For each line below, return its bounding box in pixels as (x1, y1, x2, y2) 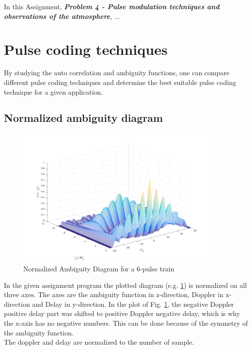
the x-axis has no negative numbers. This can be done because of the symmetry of (4, 318, 248, 328)
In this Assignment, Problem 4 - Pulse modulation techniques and (4, 1, 220, 11)
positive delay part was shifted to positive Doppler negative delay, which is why (4, 308, 240, 318)
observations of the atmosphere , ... (4, 11, 120, 21)
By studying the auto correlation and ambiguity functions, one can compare (4, 67, 230, 78)
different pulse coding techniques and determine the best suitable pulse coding (4, 77, 236, 87)
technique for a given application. (4, 86, 103, 97)
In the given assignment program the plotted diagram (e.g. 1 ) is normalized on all (4, 280, 247, 290)
